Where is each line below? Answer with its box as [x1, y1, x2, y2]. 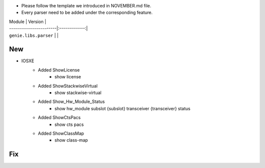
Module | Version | [9, 19, 47, 24]
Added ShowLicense [38, 67, 80, 73]
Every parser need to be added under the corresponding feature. [21, 10, 153, 16]
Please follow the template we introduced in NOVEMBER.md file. [21, 3, 152, 8]
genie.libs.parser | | [9, 32, 59, 38]
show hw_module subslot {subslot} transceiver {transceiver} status [54, 105, 191, 111]
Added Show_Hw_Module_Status [38, 98, 105, 105]
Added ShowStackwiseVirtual [38, 83, 98, 89]
